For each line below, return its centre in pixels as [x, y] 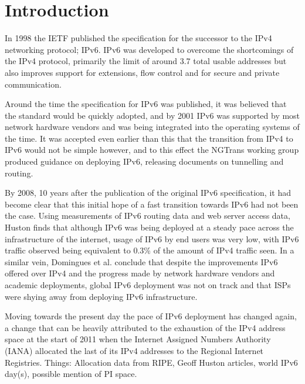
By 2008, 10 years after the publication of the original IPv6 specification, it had [148, 193]
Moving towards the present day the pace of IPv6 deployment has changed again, [151, 316]
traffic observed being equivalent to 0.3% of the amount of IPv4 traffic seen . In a [150, 250]
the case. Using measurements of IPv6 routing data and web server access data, [148, 216]
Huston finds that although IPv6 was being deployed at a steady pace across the [149, 227]
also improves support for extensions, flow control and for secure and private [142, 72]
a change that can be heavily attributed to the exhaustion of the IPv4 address [145, 327]
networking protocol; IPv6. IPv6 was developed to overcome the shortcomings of [149, 49]
